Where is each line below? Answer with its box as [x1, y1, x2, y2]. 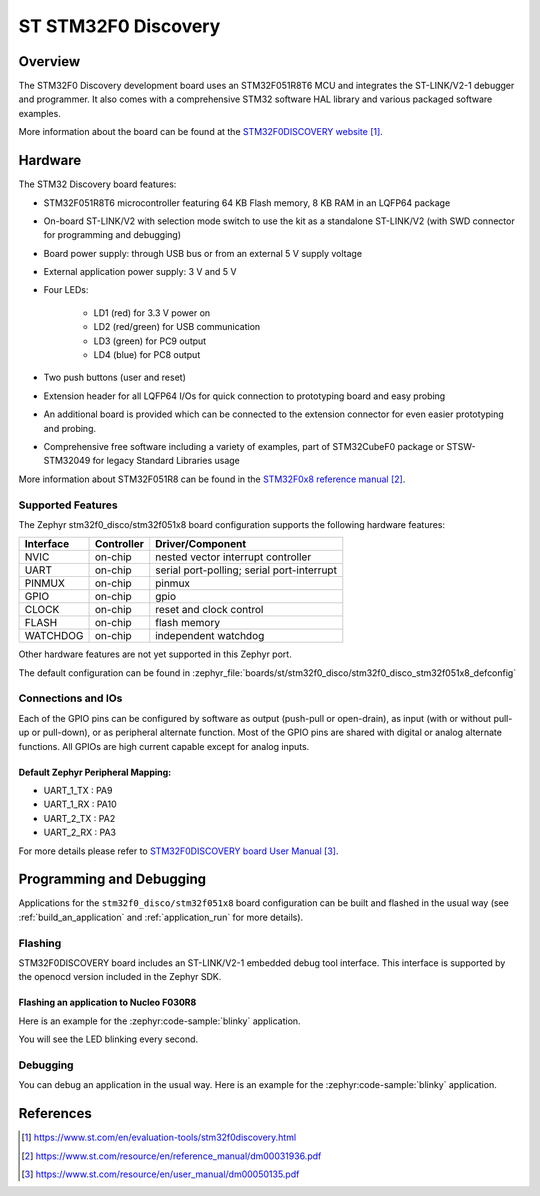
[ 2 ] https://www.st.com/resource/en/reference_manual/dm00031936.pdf [21, 1150, 322, 1162]
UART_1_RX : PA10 [43, 798, 117, 810]
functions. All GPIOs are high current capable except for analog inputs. [18, 740, 310, 752]
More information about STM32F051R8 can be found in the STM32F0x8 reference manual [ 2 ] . [18, 473, 406, 485]
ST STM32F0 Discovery [18, 15, 221, 37]
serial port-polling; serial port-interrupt [155, 563, 337, 577]
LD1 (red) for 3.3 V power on [93, 306, 211, 319]
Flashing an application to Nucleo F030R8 [18, 996, 197, 1009]
